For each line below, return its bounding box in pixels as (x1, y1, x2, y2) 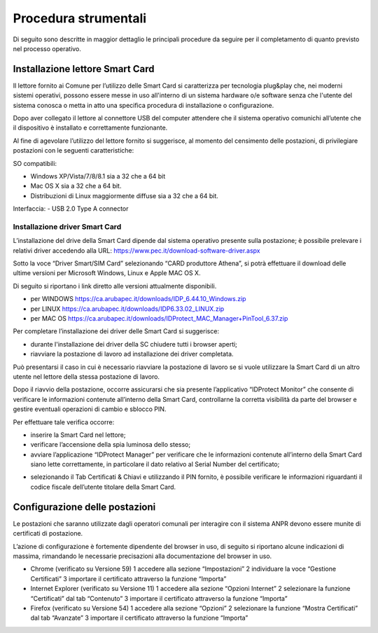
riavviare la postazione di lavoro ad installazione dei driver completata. (30, 350, 234, 359)
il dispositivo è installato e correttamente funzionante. (13, 123, 168, 132)
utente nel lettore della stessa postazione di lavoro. (13, 372, 160, 381)
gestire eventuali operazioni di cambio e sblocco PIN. (13, 405, 167, 413)
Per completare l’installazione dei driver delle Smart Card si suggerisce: (13, 327, 220, 335)
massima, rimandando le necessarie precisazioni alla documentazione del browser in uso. (13, 552, 272, 560)
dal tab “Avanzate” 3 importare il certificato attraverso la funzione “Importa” (30, 613, 248, 622)
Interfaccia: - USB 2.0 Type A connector (13, 204, 129, 213)
